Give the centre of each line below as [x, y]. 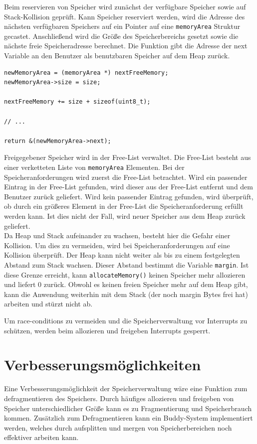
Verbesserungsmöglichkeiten [103, 365]
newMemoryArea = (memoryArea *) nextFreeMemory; [86, 73]
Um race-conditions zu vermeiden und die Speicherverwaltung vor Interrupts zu [126, 321]
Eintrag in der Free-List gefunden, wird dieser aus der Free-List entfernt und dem [128, 187]
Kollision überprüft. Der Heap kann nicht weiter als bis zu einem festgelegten [122, 255]
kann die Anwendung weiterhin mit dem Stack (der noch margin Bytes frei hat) [126, 294]
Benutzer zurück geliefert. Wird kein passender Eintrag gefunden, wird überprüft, [129, 196]
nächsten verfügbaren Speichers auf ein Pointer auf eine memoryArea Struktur [122, 26]
